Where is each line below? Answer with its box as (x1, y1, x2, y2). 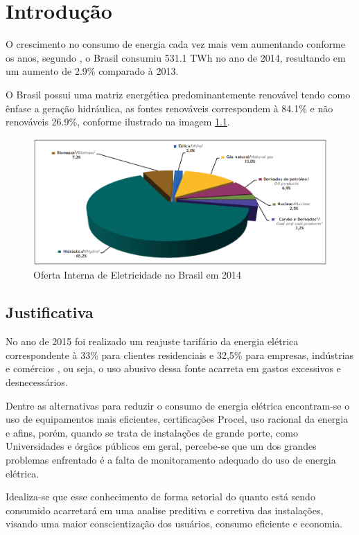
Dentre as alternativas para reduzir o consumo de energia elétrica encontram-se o (6, 398, 350, 412)
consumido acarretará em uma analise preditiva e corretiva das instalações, (6, 502, 324, 517)
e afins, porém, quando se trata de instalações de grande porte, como (6, 425, 299, 439)
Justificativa (6, 301, 94, 323)
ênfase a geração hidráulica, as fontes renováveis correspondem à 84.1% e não (6, 100, 333, 115)
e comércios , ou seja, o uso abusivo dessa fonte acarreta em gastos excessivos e (6, 361, 341, 376)
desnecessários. (6, 375, 68, 389)
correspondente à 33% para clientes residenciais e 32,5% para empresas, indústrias (6, 347, 354, 362)
